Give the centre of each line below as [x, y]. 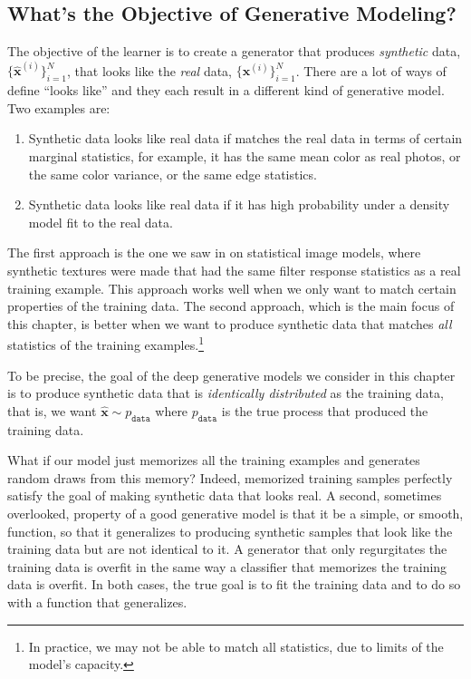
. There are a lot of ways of [371, 70]
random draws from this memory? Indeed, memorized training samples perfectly [230, 477]
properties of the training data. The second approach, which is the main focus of [231, 306]
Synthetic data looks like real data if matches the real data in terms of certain [245, 138]
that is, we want [52, 410]
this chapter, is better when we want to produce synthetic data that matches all [230, 323]
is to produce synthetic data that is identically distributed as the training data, [226, 393]
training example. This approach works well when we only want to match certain [232, 288]
